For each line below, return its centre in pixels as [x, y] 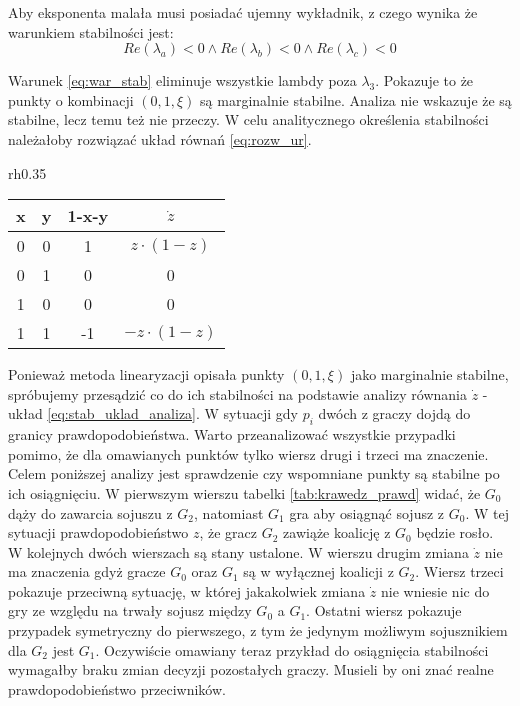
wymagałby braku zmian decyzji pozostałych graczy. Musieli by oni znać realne [251, 669]
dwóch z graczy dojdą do [394, 413]
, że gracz [228, 532]
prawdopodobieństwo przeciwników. [117, 688]
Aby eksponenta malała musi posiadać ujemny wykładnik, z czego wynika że [243, 12]
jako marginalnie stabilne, [429, 374]
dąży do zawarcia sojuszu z [90, 512]
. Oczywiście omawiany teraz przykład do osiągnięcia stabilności [292, 649]
